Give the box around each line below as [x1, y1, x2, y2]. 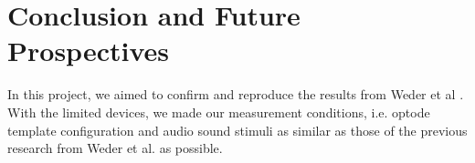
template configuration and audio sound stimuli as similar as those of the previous [7, 120, 468, 139]
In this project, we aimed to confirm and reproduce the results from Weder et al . [7, 85, 464, 104]
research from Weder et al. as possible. [7, 138, 223, 158]
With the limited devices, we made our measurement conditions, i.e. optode [7, 102, 430, 121]
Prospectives [7, 32, 169, 69]
